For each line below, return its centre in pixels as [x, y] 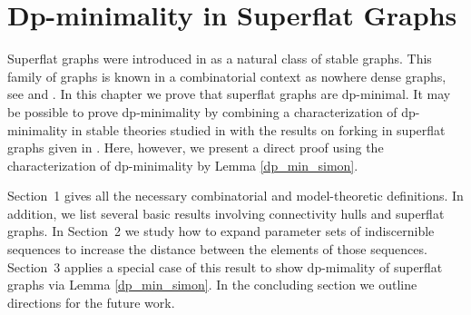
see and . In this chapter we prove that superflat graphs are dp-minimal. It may [229, 94]
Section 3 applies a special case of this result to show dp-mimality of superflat [225, 266]
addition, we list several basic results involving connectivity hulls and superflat [226, 213]
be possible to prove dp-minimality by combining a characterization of [202, 111]
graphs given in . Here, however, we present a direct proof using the [196, 148]
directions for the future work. [91, 302]
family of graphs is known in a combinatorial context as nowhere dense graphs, [227, 76]
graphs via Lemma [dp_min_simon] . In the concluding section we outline [212, 285]
